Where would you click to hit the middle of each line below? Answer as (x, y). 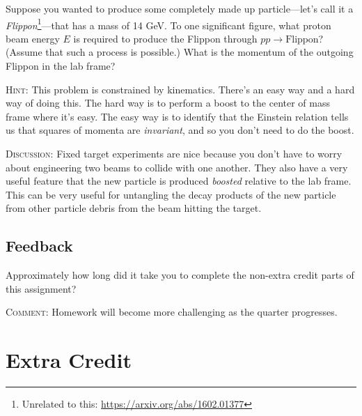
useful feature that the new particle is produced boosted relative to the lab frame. (179, 181)
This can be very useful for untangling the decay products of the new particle (171, 194)
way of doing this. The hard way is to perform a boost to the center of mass (168, 103)
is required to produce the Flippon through (165, 38)
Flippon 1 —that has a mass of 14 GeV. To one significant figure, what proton (168, 24)
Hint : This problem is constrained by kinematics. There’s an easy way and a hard (180, 89)
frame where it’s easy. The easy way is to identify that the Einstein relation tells (177, 116)
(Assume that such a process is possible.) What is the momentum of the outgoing (180, 52)
